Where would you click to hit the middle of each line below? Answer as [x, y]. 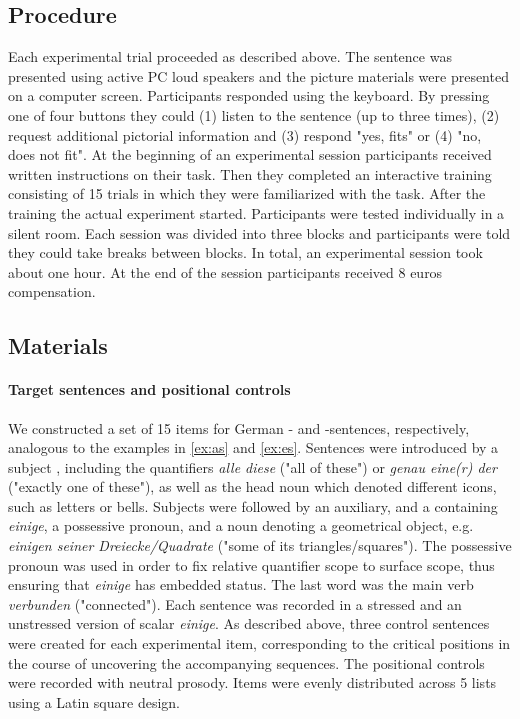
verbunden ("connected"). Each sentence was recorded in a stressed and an [235, 603]
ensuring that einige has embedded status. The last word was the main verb [241, 584]
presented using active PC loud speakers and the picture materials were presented [258, 75]
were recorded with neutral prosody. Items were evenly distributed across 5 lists [252, 682]
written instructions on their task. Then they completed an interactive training [250, 173]
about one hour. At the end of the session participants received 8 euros [225, 271]
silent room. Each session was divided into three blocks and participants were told [259, 232]
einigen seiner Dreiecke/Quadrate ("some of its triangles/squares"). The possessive [260, 545]
